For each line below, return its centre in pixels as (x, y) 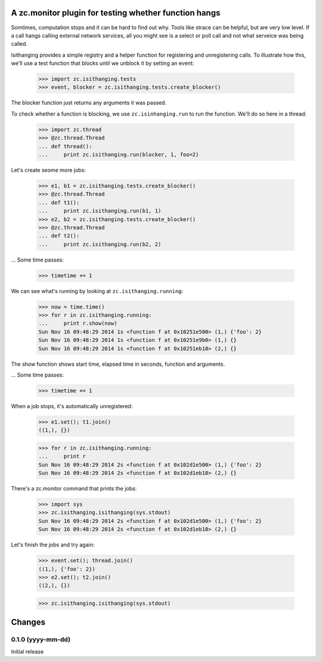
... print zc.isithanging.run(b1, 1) (100, 211)
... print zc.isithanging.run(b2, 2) (100, 244)
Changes (28, 622)
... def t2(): (59, 236)
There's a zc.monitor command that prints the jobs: (74, 489)
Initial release (27, 651)
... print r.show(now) (78, 324)
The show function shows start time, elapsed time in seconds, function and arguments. (118, 364)
